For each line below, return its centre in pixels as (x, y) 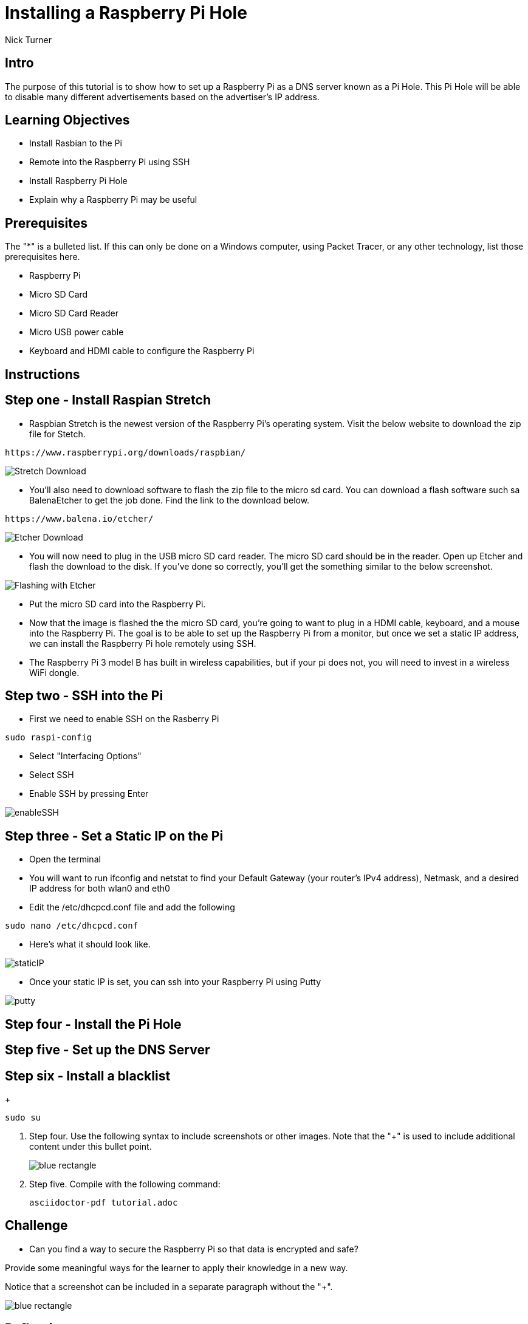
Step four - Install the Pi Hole (93, 1024)
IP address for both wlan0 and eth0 (100, 889)
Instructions (43, 374)
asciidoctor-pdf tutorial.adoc (104, 1202)
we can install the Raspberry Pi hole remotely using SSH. (143, 643)
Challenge (36, 1226)
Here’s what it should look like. (90, 944)
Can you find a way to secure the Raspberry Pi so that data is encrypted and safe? (194, 1249)
